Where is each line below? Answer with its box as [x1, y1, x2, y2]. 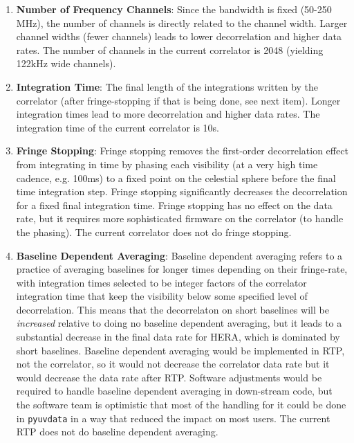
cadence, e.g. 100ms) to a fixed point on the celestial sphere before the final [16, 170, 336, 185]
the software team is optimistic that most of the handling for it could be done [16, 397, 346, 412]
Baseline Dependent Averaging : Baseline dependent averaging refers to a [16, 248, 343, 262]
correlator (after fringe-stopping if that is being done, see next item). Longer [16, 93, 341, 107]
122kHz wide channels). [16, 56, 116, 71]
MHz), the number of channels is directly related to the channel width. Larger [16, 15, 348, 30]
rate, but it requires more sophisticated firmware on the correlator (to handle [16, 211, 344, 226]
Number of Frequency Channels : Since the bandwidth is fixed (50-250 [16, 2, 332, 16]
